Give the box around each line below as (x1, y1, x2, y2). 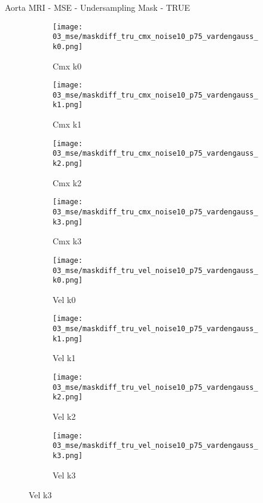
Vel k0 (53, 293, 76, 305)
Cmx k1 (53, 118, 82, 131)
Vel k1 (53, 352, 76, 364)
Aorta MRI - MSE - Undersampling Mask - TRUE (5, 1, 190, 13)
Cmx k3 (53, 235, 82, 247)
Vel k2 (53, 410, 76, 422)
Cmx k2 (53, 176, 82, 189)
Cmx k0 (53, 59, 82, 72)
